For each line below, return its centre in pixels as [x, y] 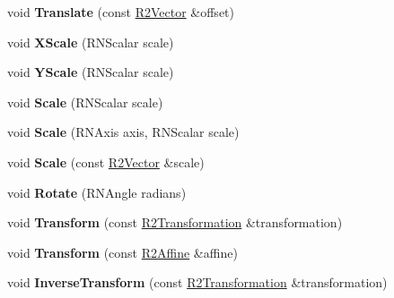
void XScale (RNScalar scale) [91, 42]
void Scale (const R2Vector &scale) [106, 162]
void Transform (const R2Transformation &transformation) [175, 222]
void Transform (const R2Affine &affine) [123, 252]
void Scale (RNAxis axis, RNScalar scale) [123, 132]
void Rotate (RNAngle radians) [97, 192]
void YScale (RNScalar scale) [91, 72]
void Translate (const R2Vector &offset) [121, 12]
